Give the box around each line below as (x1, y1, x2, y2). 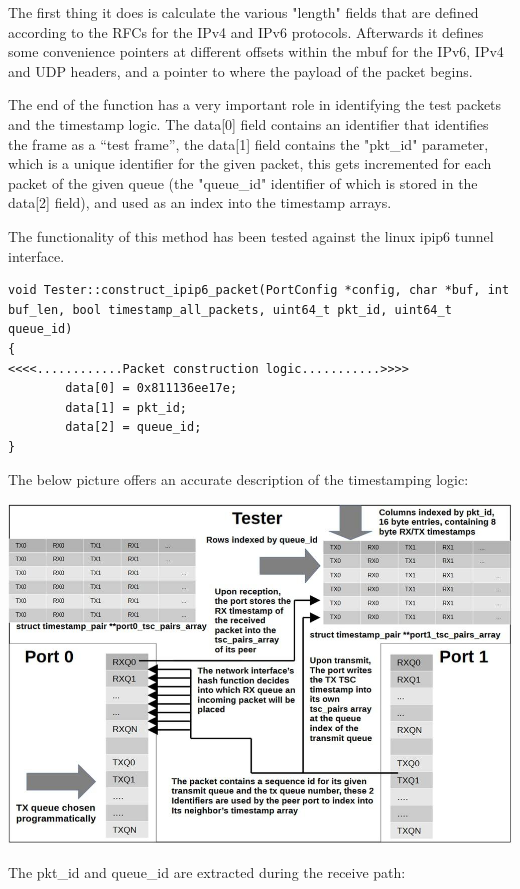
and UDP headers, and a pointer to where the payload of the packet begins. (8, 60, 473, 81)
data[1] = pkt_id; (65, 400, 187, 415)
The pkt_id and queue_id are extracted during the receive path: (8, 862, 406, 882)
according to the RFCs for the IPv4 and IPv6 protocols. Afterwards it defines (8, 21, 484, 42)
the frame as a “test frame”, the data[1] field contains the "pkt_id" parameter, (8, 133, 489, 154)
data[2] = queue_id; (65, 420, 202, 435)
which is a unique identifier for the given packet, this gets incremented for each (8, 153, 492, 174)
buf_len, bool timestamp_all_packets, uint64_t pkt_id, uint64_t (8, 302, 452, 317)
